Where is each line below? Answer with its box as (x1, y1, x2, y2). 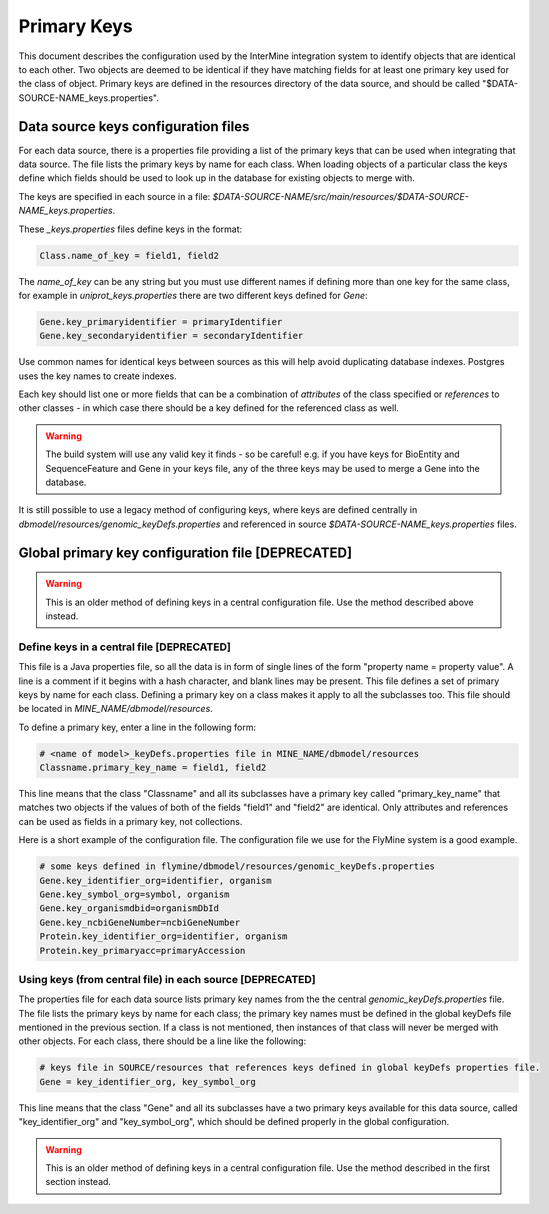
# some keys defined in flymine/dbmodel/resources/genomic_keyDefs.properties (39, 861, 435, 872)
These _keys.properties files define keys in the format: (18, 223, 243, 235)
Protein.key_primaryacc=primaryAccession (39, 945, 246, 956)
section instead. (45, 1176, 112, 1188)
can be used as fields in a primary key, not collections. (18, 815, 243, 827)
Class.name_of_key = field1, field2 (39, 250, 220, 261)
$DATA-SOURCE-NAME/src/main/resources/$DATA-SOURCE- (212, 190, 469, 202)
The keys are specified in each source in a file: (18, 190, 211, 202)
